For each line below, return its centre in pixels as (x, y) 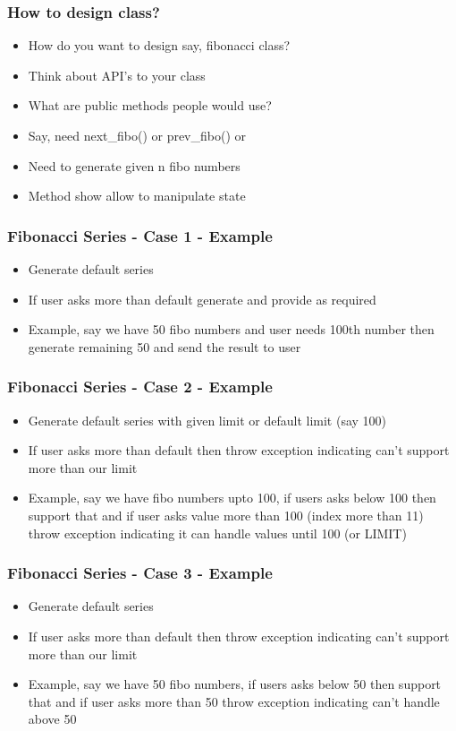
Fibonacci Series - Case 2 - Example (140, 387)
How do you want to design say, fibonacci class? (159, 45)
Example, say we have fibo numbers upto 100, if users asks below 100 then (232, 498)
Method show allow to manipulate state (137, 196)
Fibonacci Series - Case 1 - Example (140, 235)
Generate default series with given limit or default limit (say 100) (207, 420)
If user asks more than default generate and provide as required (202, 299)
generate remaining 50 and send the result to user (165, 346)
